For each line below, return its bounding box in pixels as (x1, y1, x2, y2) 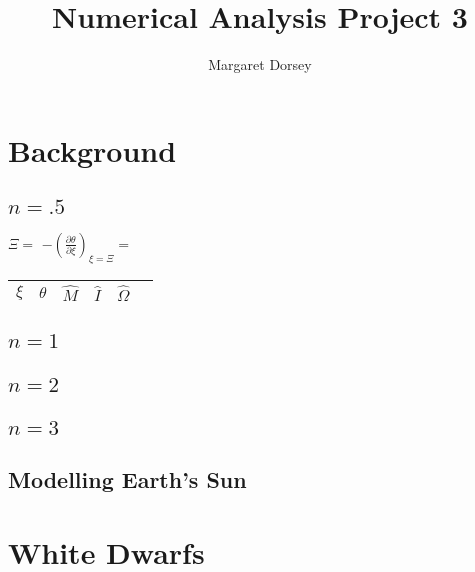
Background (8, 129, 177, 170)
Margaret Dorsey (208, 54, 312, 75)
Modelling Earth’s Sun (8, 463, 247, 494)
